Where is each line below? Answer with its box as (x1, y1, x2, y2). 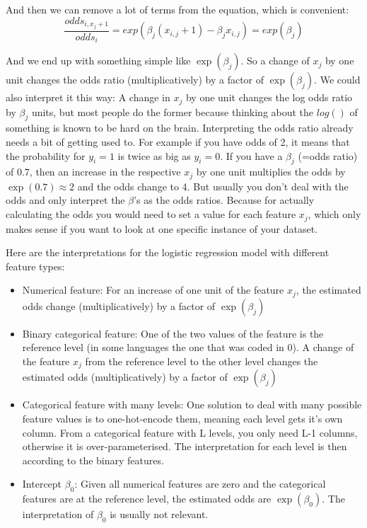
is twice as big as (117, 148, 191, 163)
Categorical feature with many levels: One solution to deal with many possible (22, 397, 362, 412)
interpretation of (22, 507, 94, 522)
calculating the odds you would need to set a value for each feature (6, 207, 296, 222)
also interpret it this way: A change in (6, 90, 170, 105)
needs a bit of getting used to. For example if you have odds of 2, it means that (6, 134, 350, 149)
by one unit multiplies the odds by (196, 164, 346, 179)
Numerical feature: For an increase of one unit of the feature (22, 282, 284, 297)
